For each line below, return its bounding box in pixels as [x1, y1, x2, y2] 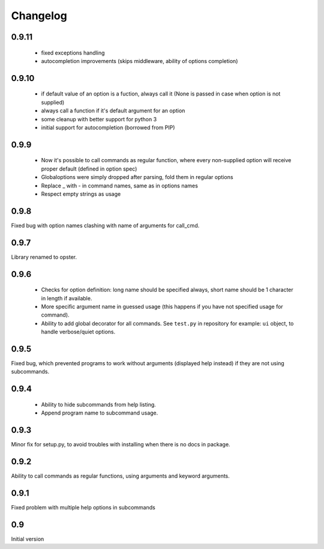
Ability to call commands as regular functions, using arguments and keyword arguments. [11, 472, 230, 479]
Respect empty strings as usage [41, 190, 121, 198]
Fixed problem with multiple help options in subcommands [11, 503, 155, 511]
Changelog [11, 9, 67, 22]
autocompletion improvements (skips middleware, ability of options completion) [41, 57, 238, 64]
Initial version [11, 535, 44, 542]
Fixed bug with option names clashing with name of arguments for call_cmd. [11, 222, 200, 229]
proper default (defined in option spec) [41, 165, 137, 172]
